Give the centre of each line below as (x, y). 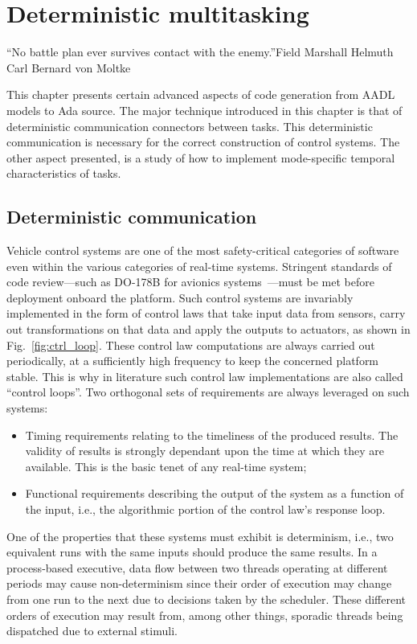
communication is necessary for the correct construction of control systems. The (203, 142)
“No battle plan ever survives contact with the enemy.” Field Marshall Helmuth (200, 52)
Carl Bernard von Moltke (69, 67)
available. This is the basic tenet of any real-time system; (166, 466)
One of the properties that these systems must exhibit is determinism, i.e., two (200, 536)
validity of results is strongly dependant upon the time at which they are (204, 451)
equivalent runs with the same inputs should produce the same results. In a (192, 552)
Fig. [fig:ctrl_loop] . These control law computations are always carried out (191, 345)
